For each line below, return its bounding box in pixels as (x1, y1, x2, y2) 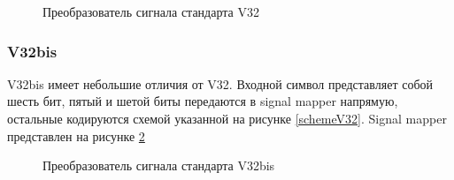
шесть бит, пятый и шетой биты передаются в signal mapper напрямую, (7, 92, 398, 110)
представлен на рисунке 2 (7, 126, 145, 145)
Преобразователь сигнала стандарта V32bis (42, 156, 275, 175)
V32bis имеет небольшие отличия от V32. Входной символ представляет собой (7, 74, 433, 93)
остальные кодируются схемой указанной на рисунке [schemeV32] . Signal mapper (7, 109, 447, 127)
